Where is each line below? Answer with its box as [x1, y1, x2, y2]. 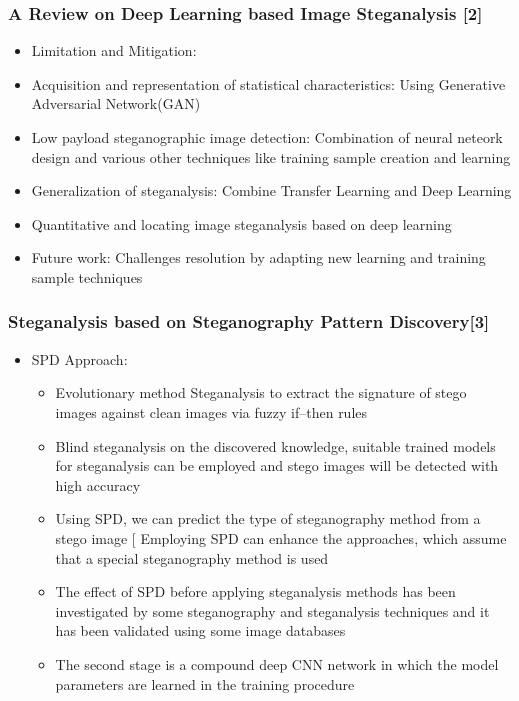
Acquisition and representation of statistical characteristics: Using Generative [31, 73, 506, 94]
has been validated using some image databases [55, 620, 346, 641]
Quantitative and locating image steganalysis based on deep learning [31, 213, 452, 234]
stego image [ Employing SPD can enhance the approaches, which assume [55, 527, 507, 548]
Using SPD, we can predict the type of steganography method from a [55, 508, 481, 529]
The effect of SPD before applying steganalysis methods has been [55, 581, 456, 602]
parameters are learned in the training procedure [55, 673, 355, 694]
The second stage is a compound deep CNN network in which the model [55, 653, 499, 674]
